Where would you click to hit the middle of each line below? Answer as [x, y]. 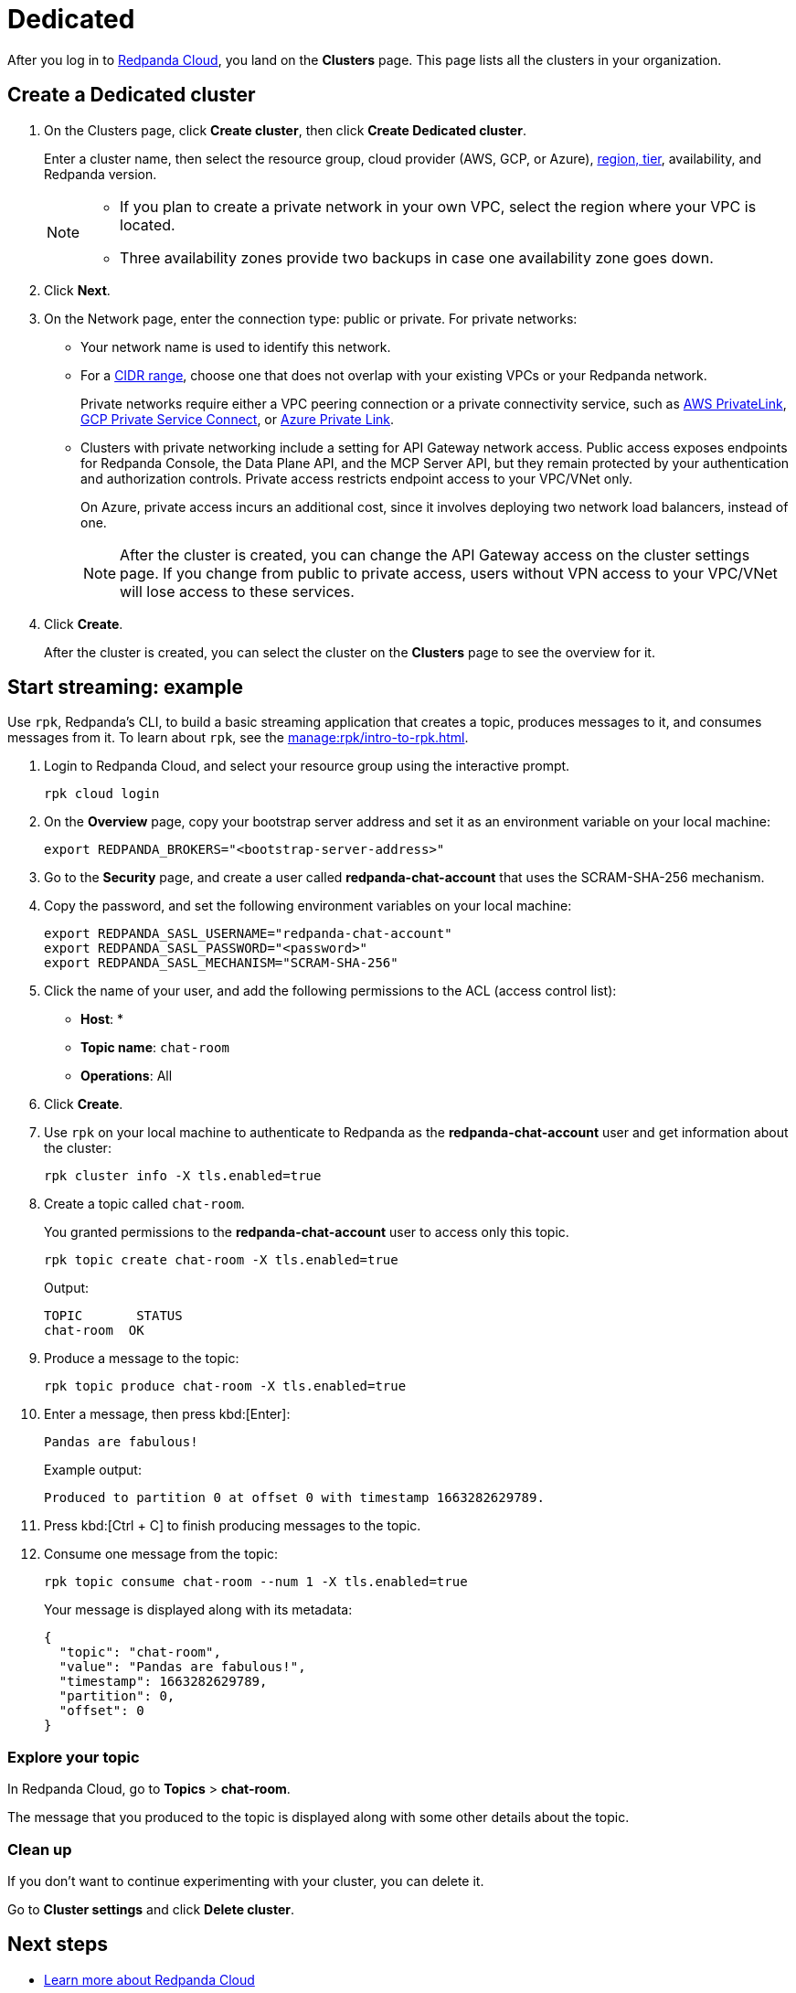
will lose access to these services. [237, 591]
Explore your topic [74, 1757]
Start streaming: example [125, 687]
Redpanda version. [101, 174]
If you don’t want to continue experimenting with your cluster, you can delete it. [246, 1881]
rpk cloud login [102, 794]
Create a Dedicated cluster [132, 95]
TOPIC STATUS [113, 1316]
